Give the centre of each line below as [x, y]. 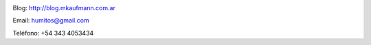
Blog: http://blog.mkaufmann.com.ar [64, 8]
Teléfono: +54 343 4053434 [53, 33]
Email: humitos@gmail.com [51, 20]
